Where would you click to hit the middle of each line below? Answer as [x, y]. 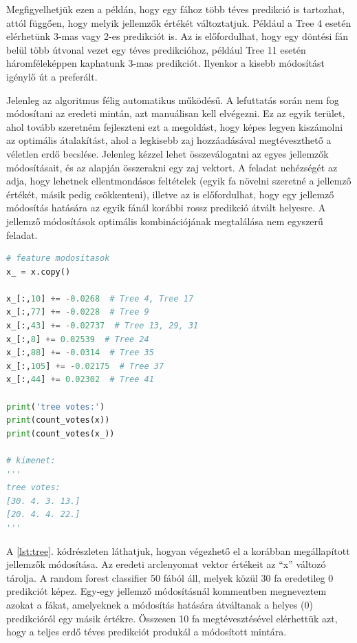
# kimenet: [31, 461]
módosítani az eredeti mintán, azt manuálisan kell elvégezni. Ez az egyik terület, [176, 113]
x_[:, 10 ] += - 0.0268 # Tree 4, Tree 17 [100, 298]
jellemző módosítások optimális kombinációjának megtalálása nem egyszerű [165, 221]
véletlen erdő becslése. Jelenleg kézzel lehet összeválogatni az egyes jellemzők [167, 153]
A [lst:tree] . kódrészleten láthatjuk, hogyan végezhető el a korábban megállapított [178, 550]
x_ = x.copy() [39, 272]
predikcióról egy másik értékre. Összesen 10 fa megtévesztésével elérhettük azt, [172, 618]
